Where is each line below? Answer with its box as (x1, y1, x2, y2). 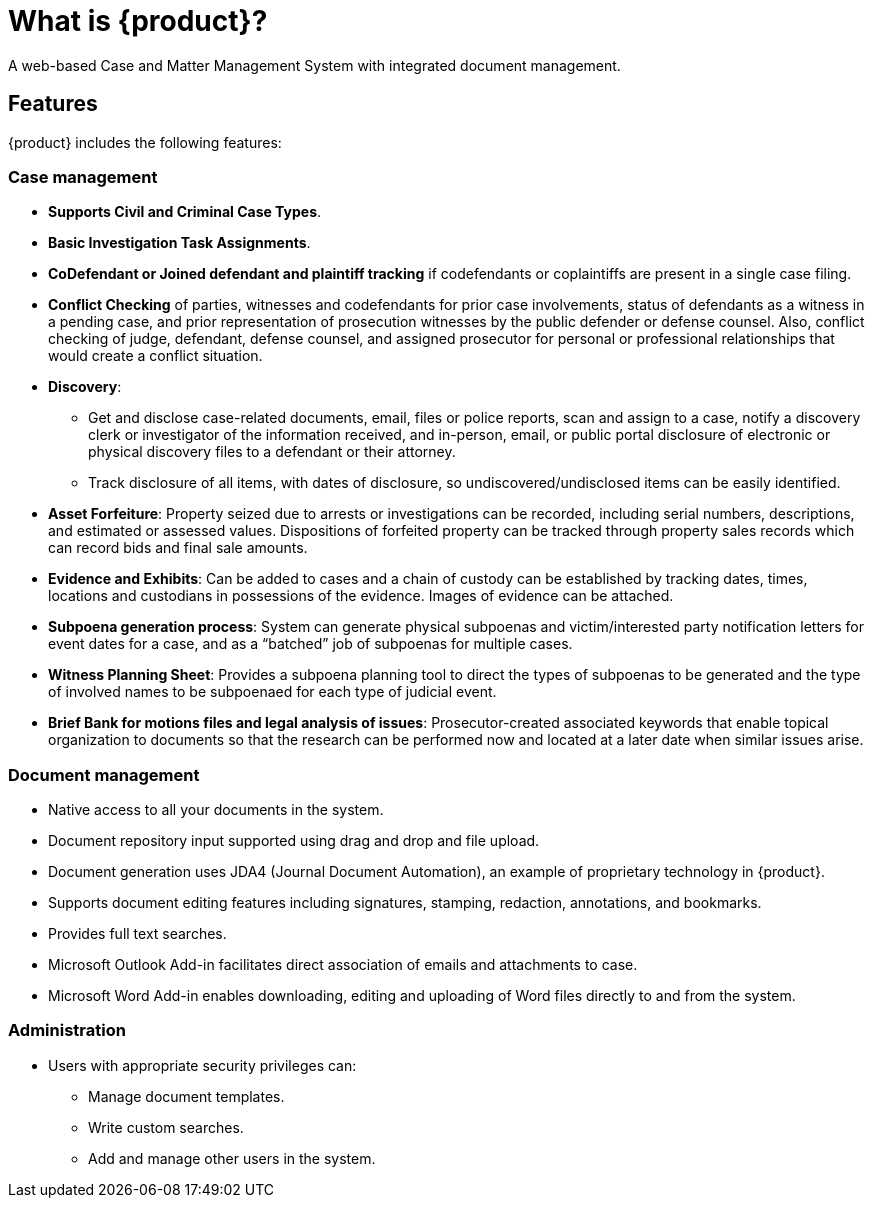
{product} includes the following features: (8, 133, 282, 151)
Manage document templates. (88, 1087, 285, 1105)
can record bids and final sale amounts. (48, 539, 308, 557)
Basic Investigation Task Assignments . (48, 234, 311, 252)
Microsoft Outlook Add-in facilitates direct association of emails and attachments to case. (48, 956, 638, 974)
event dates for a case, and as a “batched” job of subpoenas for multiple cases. (48, 635, 573, 653)
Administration (8, 1020, 126, 1041)
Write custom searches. (88, 1118, 244, 1136)
